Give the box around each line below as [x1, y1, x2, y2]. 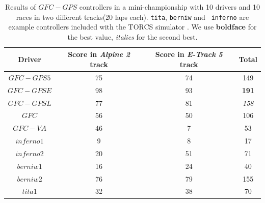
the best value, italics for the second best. [67, 31, 198, 42]
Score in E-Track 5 [155, 49, 223, 60]
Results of [5, 2, 36, 12]
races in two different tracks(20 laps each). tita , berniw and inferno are [16, 11, 249, 22]
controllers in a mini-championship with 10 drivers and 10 [79, 2, 260, 12]
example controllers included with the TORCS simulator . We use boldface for [8, 21, 257, 32]
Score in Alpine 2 [68, 49, 130, 60]
